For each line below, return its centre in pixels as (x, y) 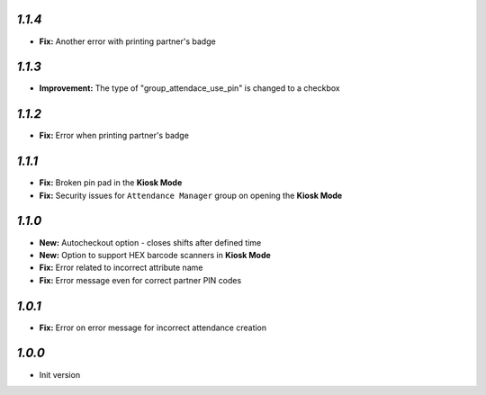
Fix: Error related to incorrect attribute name (121, 268)
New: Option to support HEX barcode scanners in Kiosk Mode (155, 255)
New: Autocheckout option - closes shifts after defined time (150, 242)
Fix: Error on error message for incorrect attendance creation (153, 328)
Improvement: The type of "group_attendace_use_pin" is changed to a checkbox (190, 88)
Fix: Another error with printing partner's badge (127, 41)
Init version (60, 374)
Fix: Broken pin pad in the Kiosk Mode (111, 183)
